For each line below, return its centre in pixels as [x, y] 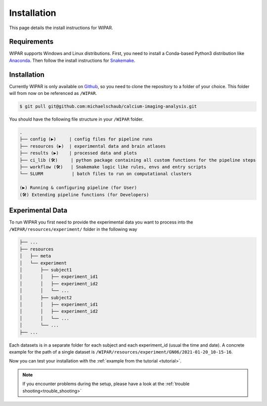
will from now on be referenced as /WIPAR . [53, 93]
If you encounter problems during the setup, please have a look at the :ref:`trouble [106, 384]
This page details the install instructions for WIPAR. [61, 28]
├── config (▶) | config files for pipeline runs [86, 139]
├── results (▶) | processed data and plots [78, 153]
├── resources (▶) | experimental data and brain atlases [92, 146]
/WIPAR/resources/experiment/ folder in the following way [73, 229]
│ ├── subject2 [46, 297]
